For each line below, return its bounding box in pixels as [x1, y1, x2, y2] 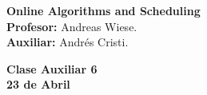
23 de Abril [6, 76, 70, 93]
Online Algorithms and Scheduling [6, 2, 201, 18]
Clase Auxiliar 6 [6, 60, 98, 77]
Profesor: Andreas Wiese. [6, 18, 137, 34]
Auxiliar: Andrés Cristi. [6, 34, 129, 50]
